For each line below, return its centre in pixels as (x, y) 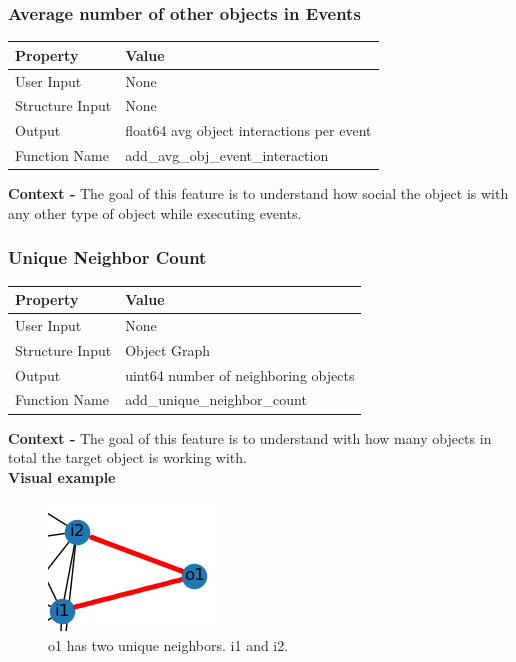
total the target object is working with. (127, 457)
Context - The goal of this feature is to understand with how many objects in (250, 437)
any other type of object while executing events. (155, 212)
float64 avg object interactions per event (248, 130)
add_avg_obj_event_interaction (227, 155)
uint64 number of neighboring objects (240, 374)
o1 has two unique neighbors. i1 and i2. (168, 644)
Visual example (62, 476)
